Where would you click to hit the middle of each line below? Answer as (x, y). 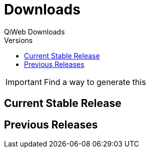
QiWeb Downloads (34, 31)
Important (24, 82)
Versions (18, 40)
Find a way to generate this (95, 82)
